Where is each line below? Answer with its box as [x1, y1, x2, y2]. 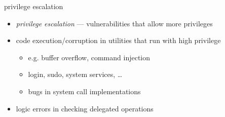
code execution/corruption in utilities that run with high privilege [16, 35, 221, 46]
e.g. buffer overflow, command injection [28, 52, 151, 62]
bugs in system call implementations [28, 86, 141, 96]
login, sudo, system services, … [28, 69, 123, 80]
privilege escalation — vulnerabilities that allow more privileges [16, 18, 213, 28]
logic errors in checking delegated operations [16, 103, 154, 113]
